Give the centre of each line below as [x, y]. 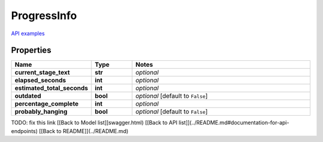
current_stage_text [42, 73]
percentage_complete [47, 104]
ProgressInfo [44, 16]
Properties [31, 50]
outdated [28, 96]
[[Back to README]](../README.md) [84, 131]
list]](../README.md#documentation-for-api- [234, 123]
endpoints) [25, 131]
